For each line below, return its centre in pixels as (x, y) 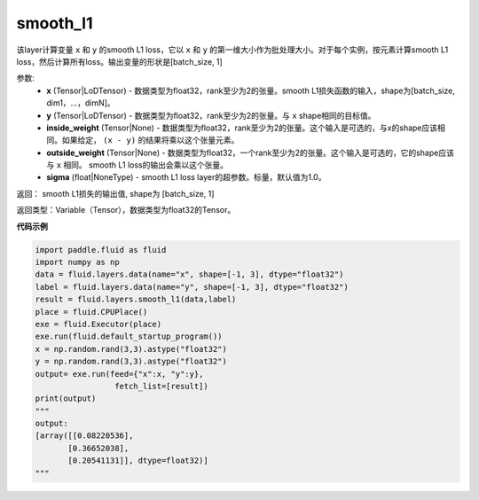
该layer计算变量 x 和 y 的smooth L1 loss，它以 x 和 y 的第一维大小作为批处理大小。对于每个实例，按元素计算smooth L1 (232, 50)
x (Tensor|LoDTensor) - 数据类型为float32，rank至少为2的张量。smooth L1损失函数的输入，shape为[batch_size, (251, 90)
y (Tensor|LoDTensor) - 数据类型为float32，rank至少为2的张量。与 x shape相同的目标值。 (211, 115)
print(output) (66, 398)
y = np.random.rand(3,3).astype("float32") (131, 362)
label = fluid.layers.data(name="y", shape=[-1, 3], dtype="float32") (192, 287)
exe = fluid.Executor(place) (98, 324)
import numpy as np (77, 262)
